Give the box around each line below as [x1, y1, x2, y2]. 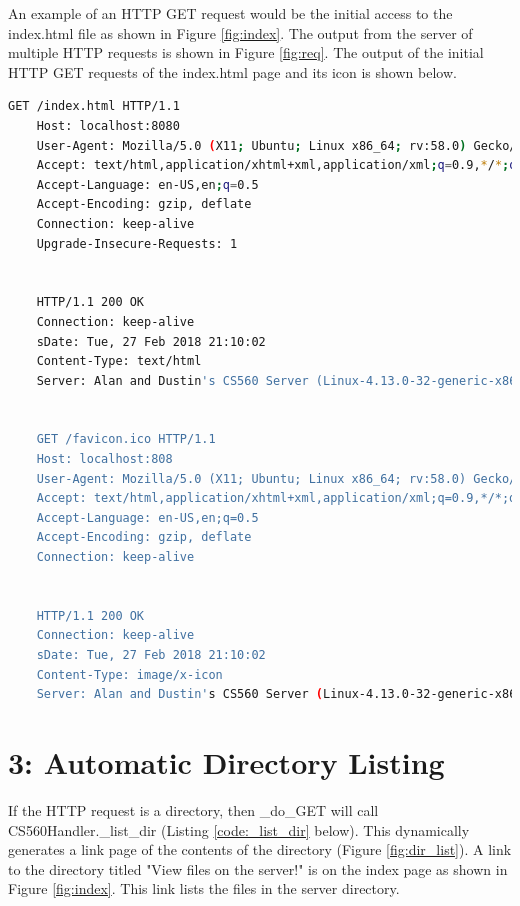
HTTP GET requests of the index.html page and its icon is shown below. [8, 61, 457, 82]
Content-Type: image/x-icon [36, 667, 223, 682]
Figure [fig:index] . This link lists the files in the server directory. [8, 878, 400, 899]
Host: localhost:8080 [36, 118, 180, 133]
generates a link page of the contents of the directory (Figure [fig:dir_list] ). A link [8, 839, 512, 860]
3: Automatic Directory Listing [8, 741, 445, 782]
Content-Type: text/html [36, 354, 202, 369]
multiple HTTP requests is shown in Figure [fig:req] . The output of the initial [8, 42, 484, 63]
